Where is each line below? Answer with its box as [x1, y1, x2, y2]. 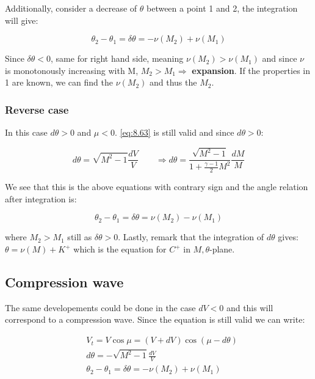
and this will [226, 301, 273, 314]
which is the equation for [73, 243, 167, 256]
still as [67, 230, 92, 243]
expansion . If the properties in [192, 64, 311, 76]
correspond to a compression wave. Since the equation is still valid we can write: [5, 313, 305, 326]
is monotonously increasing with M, [5, 64, 139, 76]
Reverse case [5, 101, 69, 117]
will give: [5, 13, 38, 26]
